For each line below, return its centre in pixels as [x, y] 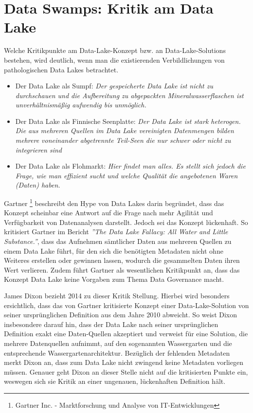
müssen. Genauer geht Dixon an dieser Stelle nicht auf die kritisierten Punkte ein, [126, 371]
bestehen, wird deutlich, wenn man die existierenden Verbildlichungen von [114, 60]
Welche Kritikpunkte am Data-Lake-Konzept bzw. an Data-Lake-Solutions [115, 50]
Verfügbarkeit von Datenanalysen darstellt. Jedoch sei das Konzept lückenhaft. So [126, 222]
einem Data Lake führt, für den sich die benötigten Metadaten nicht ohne [114, 250]
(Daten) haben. [38, 185]
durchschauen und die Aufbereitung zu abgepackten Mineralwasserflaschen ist [129, 95]
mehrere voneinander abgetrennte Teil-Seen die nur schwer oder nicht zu [123, 140]
